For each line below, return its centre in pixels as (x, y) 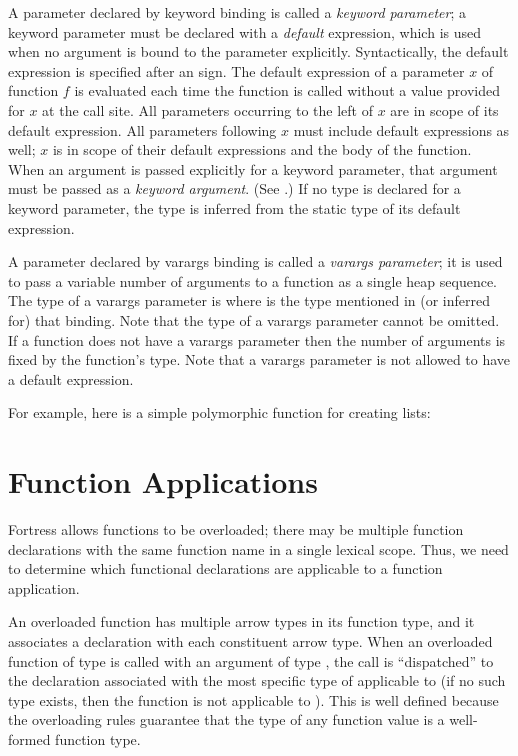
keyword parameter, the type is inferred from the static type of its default (234, 207)
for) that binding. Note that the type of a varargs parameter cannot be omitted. (254, 319)
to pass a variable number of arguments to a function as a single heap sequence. (252, 280)
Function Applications (163, 481)
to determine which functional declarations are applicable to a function (225, 568)
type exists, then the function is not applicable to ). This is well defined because (253, 699)
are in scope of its (444, 109)
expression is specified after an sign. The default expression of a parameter (236, 70)
